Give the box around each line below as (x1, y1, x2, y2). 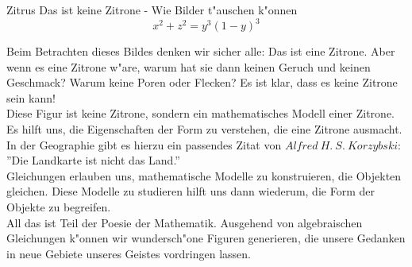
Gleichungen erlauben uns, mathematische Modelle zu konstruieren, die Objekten (6, 167, 402, 184)
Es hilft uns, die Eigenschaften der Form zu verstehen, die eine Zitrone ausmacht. (6, 121, 402, 137)
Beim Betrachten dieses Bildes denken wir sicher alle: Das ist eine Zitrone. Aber (6, 43, 395, 60)
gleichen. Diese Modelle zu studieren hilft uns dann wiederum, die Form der (6, 183, 375, 199)
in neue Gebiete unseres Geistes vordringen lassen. (6, 245, 251, 261)
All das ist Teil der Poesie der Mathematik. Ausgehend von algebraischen (6, 214, 363, 230)
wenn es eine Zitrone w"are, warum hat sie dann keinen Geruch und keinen (6, 58, 371, 75)
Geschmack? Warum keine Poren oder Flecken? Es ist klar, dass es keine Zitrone (6, 74, 398, 91)
